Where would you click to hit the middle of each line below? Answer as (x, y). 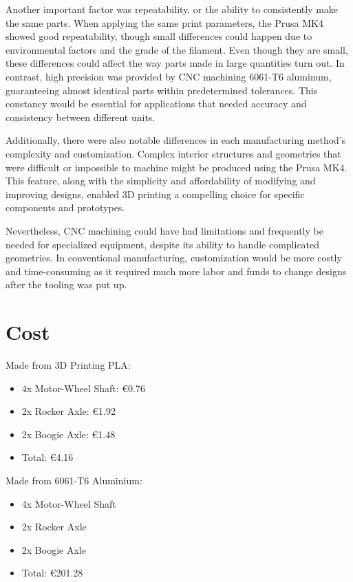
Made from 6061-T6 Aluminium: (74, 480)
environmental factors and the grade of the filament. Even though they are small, (177, 49)
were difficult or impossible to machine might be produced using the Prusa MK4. (176, 167)
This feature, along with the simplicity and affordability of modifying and (161, 181)
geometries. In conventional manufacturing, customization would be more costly (174, 258)
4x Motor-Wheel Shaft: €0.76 (83, 388)
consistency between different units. (81, 117)
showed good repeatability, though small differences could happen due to (159, 36)
